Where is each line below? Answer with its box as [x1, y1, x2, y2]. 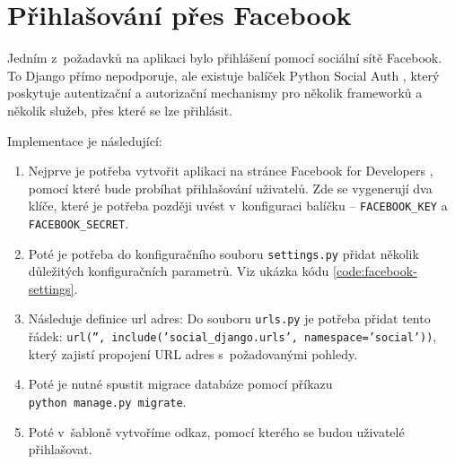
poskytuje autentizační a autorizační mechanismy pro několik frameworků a [7, 83, 423, 102]
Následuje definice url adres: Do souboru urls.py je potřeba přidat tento [28, 309, 431, 328]
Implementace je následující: [7, 131, 162, 150]
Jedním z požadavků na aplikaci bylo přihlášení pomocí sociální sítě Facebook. [7, 48, 442, 67]
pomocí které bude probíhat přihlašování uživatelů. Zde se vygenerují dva [28, 178, 433, 197]
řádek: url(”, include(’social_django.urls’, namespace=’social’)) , [28, 327, 437, 346]
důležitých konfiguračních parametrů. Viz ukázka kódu [28, 262, 329, 280]
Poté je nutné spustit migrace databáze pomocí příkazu [28, 374, 333, 393]
